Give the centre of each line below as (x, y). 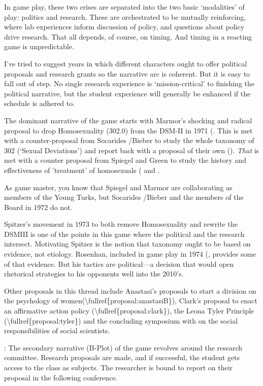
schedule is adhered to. (40, 103)
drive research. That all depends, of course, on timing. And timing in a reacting (128, 36)
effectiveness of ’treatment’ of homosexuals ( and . (82, 170)
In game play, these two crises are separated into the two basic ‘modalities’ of (124, 7)
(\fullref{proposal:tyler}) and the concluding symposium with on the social (121, 320)
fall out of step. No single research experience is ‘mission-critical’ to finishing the (129, 83)
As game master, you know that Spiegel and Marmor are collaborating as (118, 187)
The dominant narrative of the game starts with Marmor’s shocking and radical (128, 120)
